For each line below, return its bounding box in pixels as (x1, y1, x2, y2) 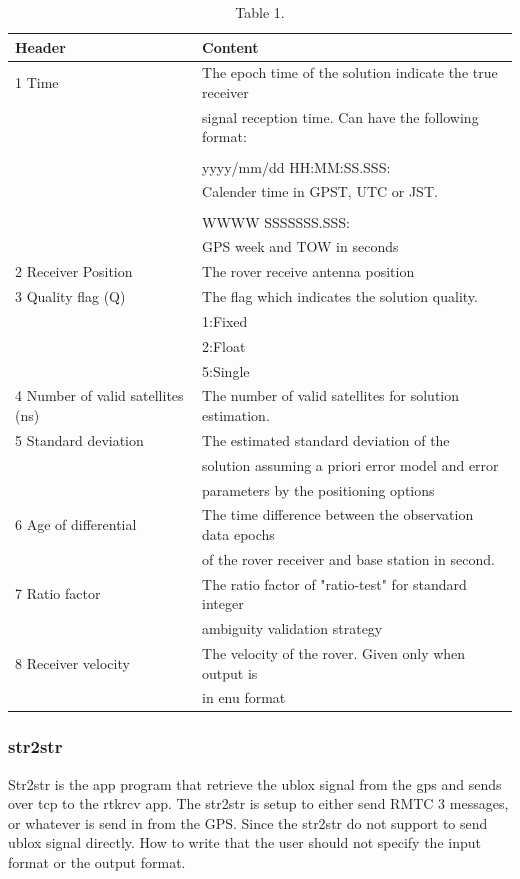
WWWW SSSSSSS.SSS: (202, 211, 350, 232)
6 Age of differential (15, 514, 137, 535)
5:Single (202, 360, 250, 381)
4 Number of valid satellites (15, 385, 184, 406)
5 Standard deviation (15, 429, 144, 450)
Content (202, 36, 259, 57)
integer (202, 593, 244, 614)
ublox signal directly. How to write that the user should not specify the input (8, 832, 481, 853)
